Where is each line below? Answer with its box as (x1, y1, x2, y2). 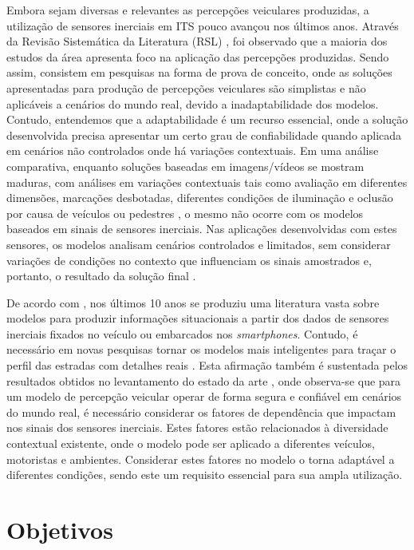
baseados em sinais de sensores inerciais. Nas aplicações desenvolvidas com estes (6, 220, 397, 237)
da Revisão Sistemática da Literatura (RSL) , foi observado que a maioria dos (6, 33, 388, 49)
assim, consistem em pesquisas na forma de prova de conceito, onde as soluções (6, 64, 392, 81)
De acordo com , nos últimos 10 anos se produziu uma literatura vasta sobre (6, 294, 380, 311)
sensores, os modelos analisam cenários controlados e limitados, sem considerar (6, 235, 391, 252)
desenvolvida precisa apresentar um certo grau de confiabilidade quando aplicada (6, 126, 402, 143)
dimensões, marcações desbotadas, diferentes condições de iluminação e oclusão (6, 189, 393, 206)
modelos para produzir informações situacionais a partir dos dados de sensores (6, 310, 389, 326)
